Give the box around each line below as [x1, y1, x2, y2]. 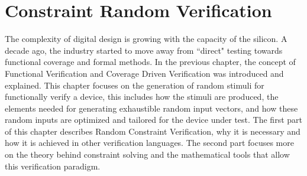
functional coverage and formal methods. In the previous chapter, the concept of [5, 56, 296, 68]
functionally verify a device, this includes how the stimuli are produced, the [5, 90, 279, 103]
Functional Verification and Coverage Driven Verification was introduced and [5, 67, 284, 79]
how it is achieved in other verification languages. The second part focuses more [5, 136, 294, 149]
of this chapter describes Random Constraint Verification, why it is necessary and [5, 125, 300, 137]
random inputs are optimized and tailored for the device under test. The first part [5, 113, 302, 126]
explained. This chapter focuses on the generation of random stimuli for [5, 79, 264, 91]
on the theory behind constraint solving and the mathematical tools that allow [5, 148, 290, 161]
